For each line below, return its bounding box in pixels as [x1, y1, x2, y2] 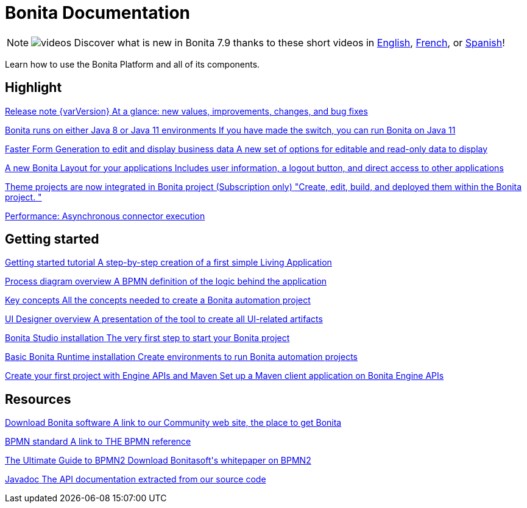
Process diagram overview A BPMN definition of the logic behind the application [5, 276, 327, 287]
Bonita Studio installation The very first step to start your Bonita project [5, 333, 290, 344]
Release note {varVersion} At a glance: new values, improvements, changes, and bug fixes [5, 105, 368, 116]
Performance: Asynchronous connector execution [5, 210, 205, 221]
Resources [5, 391, 71, 407]
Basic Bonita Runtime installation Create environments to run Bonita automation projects [5, 351, 358, 362]
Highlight [5, 80, 62, 96]
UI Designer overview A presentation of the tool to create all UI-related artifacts [5, 314, 323, 325]
